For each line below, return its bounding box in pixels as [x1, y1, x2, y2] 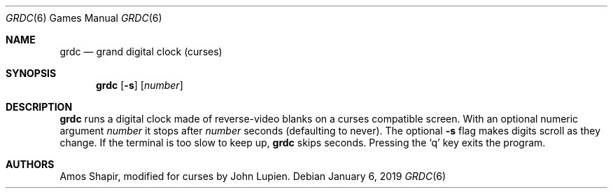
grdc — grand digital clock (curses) [59, 46, 223, 57]
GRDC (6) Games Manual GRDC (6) [6, 12, 162, 24]
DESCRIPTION [6, 101, 73, 113]
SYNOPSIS [6, 67, 57, 79]
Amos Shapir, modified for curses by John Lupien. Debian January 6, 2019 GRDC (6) [59, 170, 446, 182]
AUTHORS [6, 158, 55, 170]
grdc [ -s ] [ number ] [96, 79, 183, 91]
